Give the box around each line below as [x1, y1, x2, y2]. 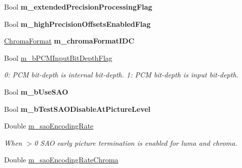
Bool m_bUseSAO [4, 86, 68, 97]
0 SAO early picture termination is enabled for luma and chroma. [34, 137, 237, 148]
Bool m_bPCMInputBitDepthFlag [4, 52, 113, 63]
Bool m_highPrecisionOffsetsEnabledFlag [4, 18, 151, 29]
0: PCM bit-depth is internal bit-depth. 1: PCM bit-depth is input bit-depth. [4, 69, 238, 80]
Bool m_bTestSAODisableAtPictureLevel [4, 103, 151, 114]
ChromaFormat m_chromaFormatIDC [4, 35, 134, 46]
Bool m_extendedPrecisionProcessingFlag [4, 2, 152, 12]
